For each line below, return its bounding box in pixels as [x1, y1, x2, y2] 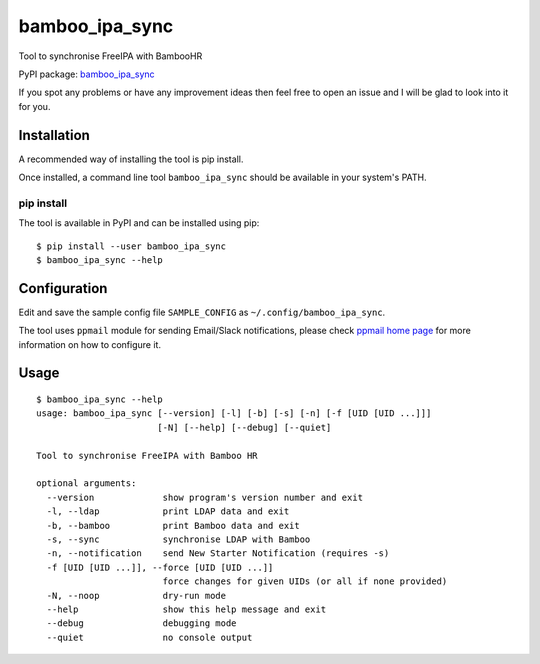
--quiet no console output [46, 631, 253, 643]
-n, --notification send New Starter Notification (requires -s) [46, 548, 390, 559]
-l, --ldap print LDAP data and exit [46, 506, 290, 517]
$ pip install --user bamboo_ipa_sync [36, 240, 227, 252]
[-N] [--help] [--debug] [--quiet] [156, 421, 332, 433]
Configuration [18, 280, 108, 297]
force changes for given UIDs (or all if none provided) [162, 576, 448, 587]
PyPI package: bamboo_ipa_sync [18, 68, 155, 80]
